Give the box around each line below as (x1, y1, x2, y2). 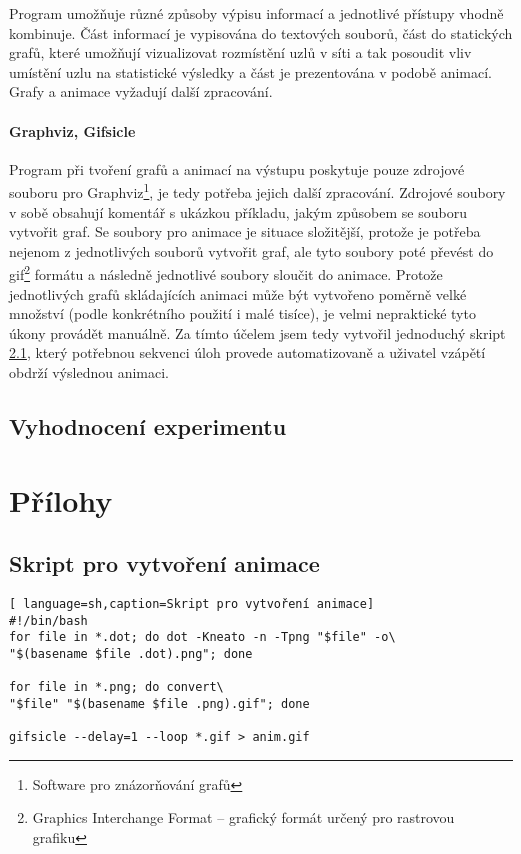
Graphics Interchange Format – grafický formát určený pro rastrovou (32, 807, 455, 828)
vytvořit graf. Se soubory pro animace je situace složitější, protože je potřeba (9, 221, 481, 242)
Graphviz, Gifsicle (9, 120, 136, 141)
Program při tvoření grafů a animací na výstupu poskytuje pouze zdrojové (9, 158, 465, 179)
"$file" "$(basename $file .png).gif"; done (9, 696, 310, 711)
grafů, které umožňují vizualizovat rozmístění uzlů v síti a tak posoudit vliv (9, 42, 472, 63)
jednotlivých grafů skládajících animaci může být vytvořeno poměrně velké (9, 283, 467, 304)
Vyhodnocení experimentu (9, 411, 287, 441)
